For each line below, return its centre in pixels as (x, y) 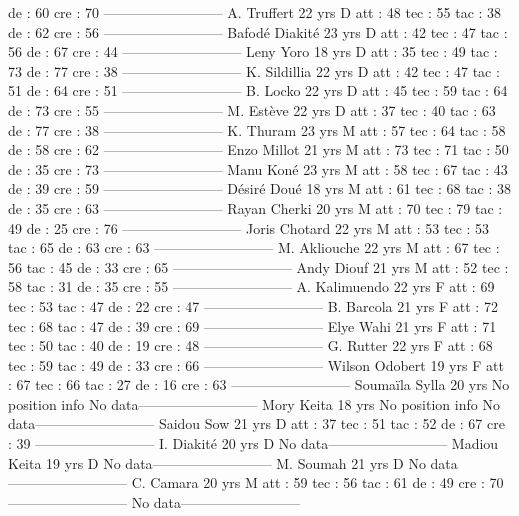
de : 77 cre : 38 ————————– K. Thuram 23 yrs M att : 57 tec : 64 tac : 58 (257, 129)
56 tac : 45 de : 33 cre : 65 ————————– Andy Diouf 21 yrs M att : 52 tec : (258, 266)
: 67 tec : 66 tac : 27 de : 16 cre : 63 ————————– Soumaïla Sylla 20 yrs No (259, 384)
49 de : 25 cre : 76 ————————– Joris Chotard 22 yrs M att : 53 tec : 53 (249, 227)
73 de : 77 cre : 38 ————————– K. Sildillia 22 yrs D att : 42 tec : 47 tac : (254, 70)
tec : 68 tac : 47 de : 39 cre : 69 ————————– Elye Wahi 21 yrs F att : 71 (252, 325)
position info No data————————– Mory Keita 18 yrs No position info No (254, 403)
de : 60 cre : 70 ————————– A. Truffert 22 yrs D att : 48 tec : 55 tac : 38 (255, 12)
